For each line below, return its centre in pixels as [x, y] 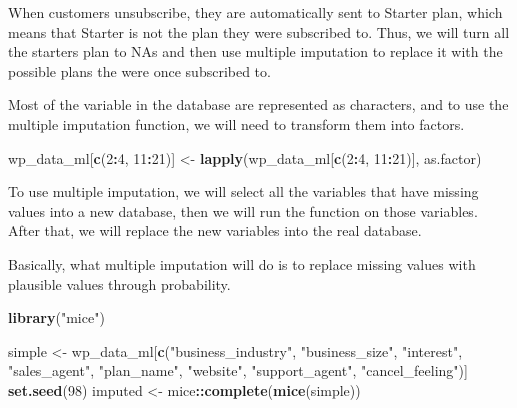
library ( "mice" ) [56, 317]
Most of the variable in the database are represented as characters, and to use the [258, 104]
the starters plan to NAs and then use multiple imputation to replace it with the [255, 51]
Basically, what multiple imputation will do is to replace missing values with [242, 263]
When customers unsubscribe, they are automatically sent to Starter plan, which [255, 12]
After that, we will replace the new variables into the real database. [215, 230]
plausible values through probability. [119, 283]
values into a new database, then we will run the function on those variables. [243, 210]
